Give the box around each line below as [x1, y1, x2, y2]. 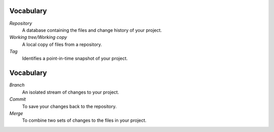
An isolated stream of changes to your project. [22, 89, 119, 95]
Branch [9, 82, 25, 88]
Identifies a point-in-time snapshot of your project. [22, 56, 128, 62]
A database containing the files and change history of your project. [22, 27, 162, 33]
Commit [9, 96, 26, 102]
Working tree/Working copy [9, 34, 67, 40]
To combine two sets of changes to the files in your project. [22, 117, 147, 123]
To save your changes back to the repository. [22, 103, 117, 109]
